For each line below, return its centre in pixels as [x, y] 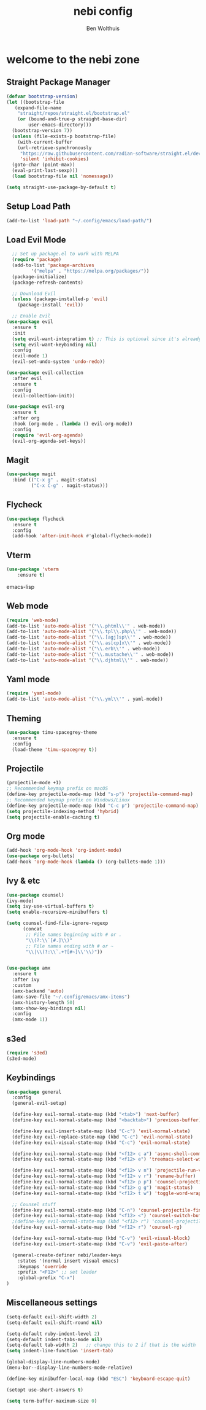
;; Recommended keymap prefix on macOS [57, 789]
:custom [22, 986]
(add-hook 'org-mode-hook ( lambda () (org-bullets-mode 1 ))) [86, 862]
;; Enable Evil [31, 316]
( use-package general [34, 1092]
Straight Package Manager [58, 82]
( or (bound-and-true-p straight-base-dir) [72, 119]
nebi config [103, 11]
